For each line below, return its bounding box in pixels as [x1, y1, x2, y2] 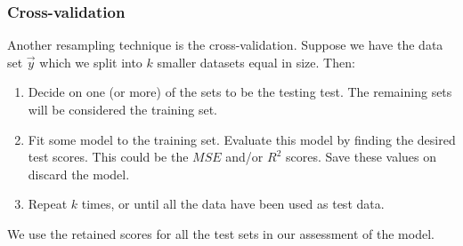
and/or [225, 147, 264, 166]
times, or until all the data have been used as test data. [81, 194, 385, 213]
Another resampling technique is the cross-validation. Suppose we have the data [7, 36, 443, 54]
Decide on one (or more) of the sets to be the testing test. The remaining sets [28, 83, 452, 101]
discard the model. [28, 164, 130, 183]
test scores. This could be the [28, 147, 189, 166]
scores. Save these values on [285, 147, 437, 166]
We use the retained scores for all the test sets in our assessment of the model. [7, 224, 435, 242]
